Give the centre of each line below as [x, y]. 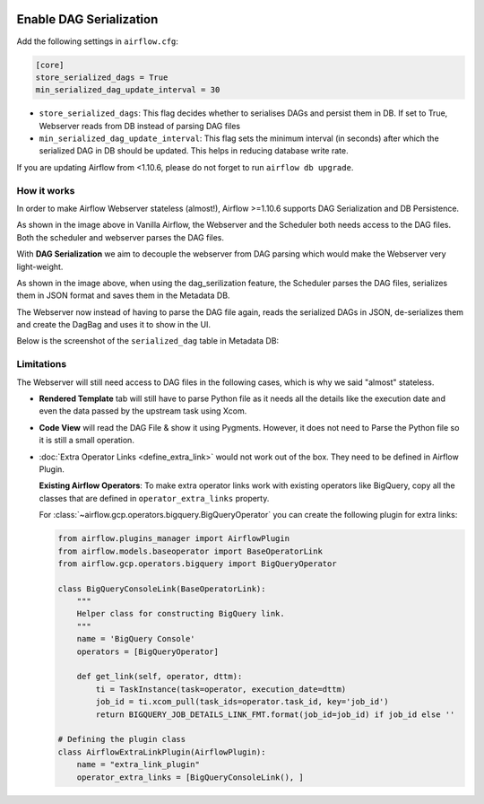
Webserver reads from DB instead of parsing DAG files [140, 126]
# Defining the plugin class [122, 739]
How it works [46, 190]
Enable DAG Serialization [87, 19]
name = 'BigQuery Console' [136, 639]
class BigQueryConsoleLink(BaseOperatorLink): [162, 589]
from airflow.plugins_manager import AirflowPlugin [174, 539]
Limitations [42, 364]
